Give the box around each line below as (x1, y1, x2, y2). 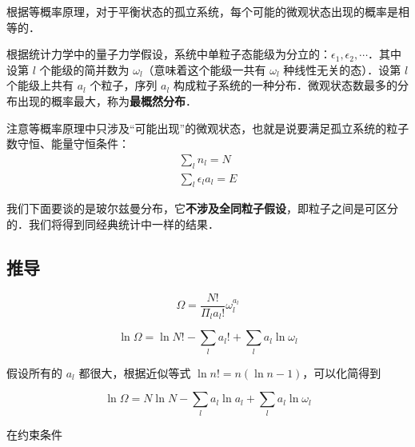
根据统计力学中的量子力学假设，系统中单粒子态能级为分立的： (6, 46, 331, 62)
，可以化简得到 (302, 364, 381, 381)
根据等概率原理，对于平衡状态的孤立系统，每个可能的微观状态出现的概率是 (6, 3, 398, 19)
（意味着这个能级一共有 (142, 61, 266, 78)
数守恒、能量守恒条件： (6, 135, 130, 152)
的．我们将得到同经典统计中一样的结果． (6, 216, 219, 232)
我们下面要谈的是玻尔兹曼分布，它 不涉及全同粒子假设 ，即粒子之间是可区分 (6, 200, 398, 217)
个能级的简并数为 (39, 61, 130, 78)
